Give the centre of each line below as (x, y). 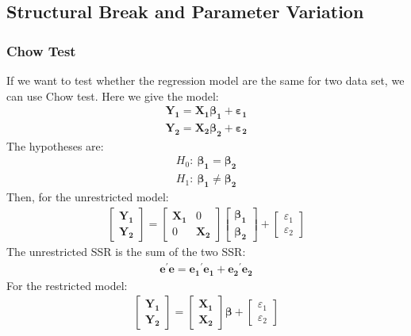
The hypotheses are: (55, 145)
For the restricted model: (67, 285)
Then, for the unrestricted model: (88, 197)
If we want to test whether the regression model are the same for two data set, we (205, 80)
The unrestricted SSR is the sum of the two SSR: (126, 252)
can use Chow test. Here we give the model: (113, 95)
